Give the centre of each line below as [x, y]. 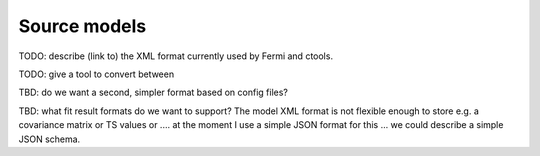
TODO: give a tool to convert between [96, 74]
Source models [82, 26]
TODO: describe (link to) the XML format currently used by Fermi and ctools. [176, 56]
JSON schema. [49, 139]
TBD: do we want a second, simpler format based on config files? [153, 92]
